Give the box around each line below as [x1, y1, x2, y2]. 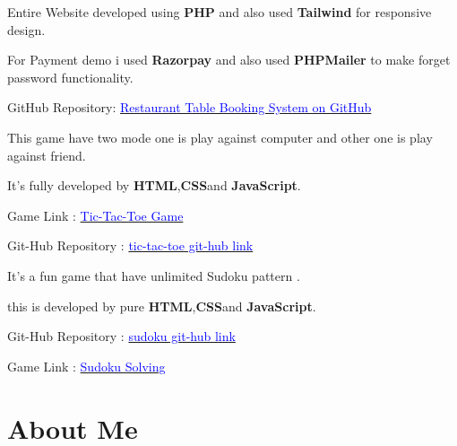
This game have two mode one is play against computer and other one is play [7, 127, 433, 146]
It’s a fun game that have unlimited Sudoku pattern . [7, 266, 300, 284]
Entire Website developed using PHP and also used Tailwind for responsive [7, 3, 432, 21]
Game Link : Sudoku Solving [7, 356, 166, 375]
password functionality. [7, 67, 134, 86]
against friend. [7, 145, 86, 164]
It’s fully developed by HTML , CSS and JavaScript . [7, 176, 301, 195]
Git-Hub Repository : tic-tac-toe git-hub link [7, 236, 254, 255]
